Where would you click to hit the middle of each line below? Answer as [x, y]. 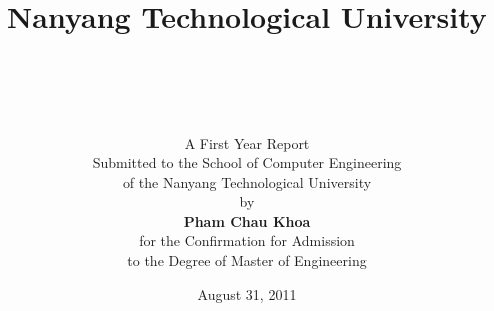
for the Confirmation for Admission [247, 240]
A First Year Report [247, 142]
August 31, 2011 [247, 293]
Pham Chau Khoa [247, 220]
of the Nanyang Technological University [247, 181]
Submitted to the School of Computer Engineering [247, 162]
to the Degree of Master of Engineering [247, 260]
